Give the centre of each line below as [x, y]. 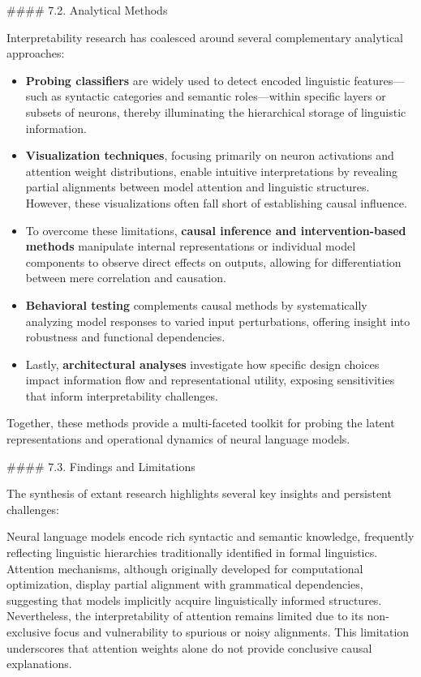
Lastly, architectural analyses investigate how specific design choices [202, 364]
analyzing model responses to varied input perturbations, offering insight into [218, 321]
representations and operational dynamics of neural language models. [178, 439]
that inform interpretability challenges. [122, 395]
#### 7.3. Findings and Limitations [101, 466]
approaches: [36, 53]
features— [379, 80]
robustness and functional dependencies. [125, 337]
